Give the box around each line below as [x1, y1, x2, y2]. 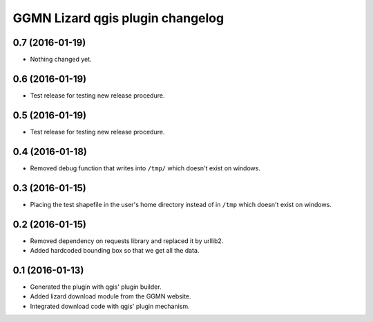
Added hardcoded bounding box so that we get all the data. [30, 246, 200, 254]
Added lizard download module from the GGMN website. [30, 292, 191, 301]
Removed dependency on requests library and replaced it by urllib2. [30, 236, 224, 245]
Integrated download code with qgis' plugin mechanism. [30, 302, 190, 310]
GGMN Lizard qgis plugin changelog [12, 10, 224, 26]
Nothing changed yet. [30, 55, 93, 64]
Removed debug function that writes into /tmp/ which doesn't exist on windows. [30, 163, 260, 172]
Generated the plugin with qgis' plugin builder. [30, 283, 162, 291]
